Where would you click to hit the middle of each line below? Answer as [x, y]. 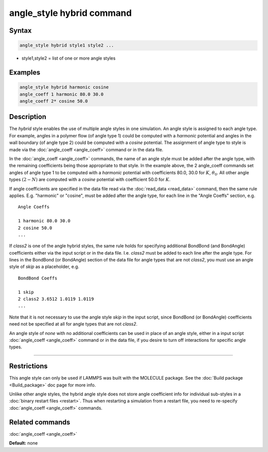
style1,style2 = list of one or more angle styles [69, 58]
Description [28, 117]
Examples [25, 72]
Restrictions [29, 366]
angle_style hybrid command [70, 13]
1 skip [26, 292]
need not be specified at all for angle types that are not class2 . [73, 324]
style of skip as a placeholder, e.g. [44, 267]
